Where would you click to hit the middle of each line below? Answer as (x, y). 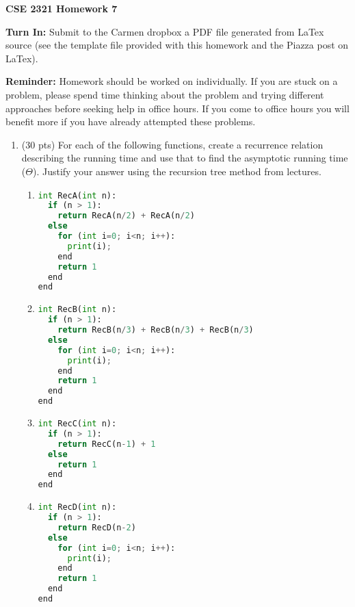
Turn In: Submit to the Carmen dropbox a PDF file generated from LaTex (165, 31)
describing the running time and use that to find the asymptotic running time (185, 158)
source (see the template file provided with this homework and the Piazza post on (177, 45)
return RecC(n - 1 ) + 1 (107, 444)
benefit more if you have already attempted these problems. (131, 121)
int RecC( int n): (77, 424)
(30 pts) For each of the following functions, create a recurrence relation (172, 144)
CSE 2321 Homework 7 (62, 8)
